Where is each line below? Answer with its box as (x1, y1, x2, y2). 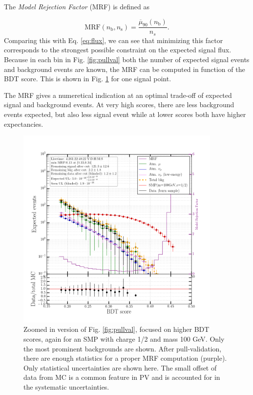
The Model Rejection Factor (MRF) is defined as (4, 1, 150, 11)
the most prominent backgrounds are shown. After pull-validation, (23, 343, 222, 353)
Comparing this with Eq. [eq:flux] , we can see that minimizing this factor (4, 35, 223, 45)
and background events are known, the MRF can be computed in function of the (4, 64, 245, 74)
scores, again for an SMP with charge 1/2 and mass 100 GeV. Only (23, 334, 225, 344)
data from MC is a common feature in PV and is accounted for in (23, 372, 220, 382)
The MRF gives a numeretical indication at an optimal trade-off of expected (4, 90, 232, 100)
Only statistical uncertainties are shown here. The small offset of (23, 362, 217, 372)
